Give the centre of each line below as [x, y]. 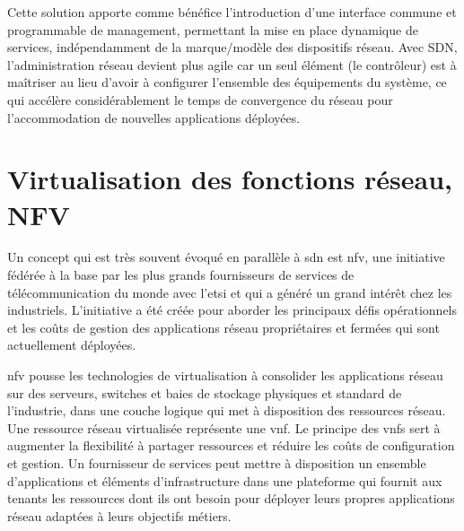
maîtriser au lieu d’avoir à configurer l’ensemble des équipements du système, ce [227, 82]
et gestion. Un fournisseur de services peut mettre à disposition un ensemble [217, 463]
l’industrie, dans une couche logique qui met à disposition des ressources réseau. [227, 410]
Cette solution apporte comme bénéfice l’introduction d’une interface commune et [232, 12]
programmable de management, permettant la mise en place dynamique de [213, 29]
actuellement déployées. [72, 345]
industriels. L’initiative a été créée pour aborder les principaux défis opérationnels [232, 310]
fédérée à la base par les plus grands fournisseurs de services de [181, 275]
